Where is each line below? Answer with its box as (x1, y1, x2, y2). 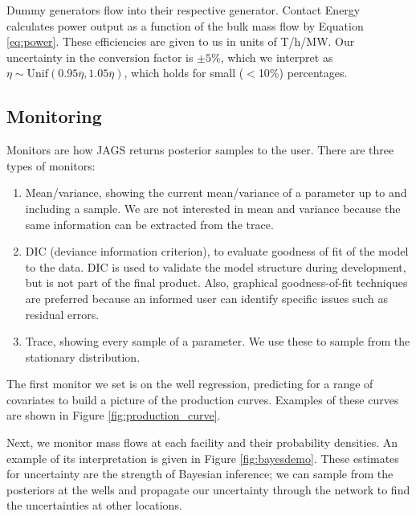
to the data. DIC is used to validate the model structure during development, (25, 258, 406, 275)
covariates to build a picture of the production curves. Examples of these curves (6, 391, 399, 407)
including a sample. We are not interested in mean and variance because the (25, 199, 401, 216)
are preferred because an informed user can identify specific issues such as (25, 289, 388, 306)
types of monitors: (6, 157, 96, 174)
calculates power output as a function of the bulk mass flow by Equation (6, 17, 364, 34)
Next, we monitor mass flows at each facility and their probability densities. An (6, 434, 398, 451)
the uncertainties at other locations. (6, 497, 182, 514)
